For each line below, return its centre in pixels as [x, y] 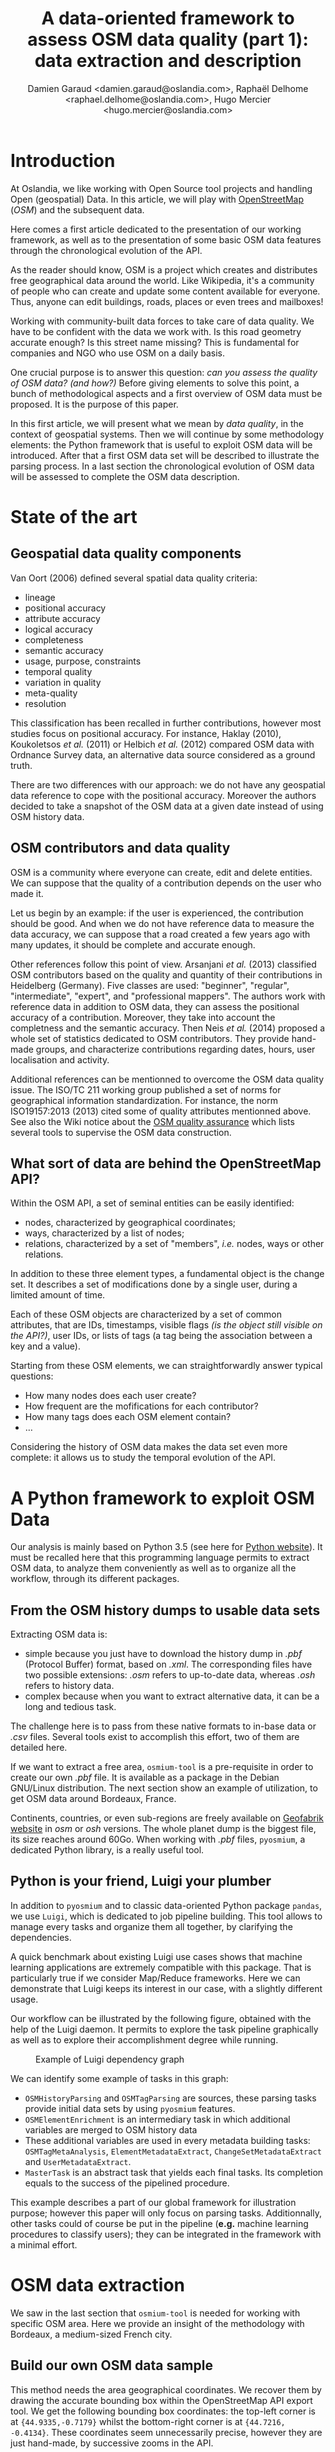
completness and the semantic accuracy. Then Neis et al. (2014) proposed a [167, 1028]
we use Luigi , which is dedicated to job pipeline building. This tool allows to [166, 1916]
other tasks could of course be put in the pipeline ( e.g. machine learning [159, 2223]
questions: [32, 1376]
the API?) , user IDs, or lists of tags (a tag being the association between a [161, 1336]
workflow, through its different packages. [95, 1579]
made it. [27, 893]
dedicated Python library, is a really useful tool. [107, 1850]
